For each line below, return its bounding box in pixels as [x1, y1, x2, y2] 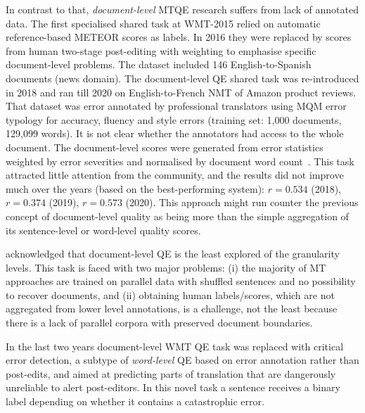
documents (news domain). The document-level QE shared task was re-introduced [6, 70, 359, 85]
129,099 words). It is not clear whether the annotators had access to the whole [6, 126, 344, 141]
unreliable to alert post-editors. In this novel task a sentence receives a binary [6, 380, 340, 395]
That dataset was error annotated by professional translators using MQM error [6, 99, 347, 113]
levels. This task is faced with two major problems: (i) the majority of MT [6, 260, 326, 274]
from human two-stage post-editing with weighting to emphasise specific [6, 43, 316, 58]
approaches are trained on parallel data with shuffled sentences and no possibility [6, 274, 356, 288]
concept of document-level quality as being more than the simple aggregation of [6, 208, 349, 223]
